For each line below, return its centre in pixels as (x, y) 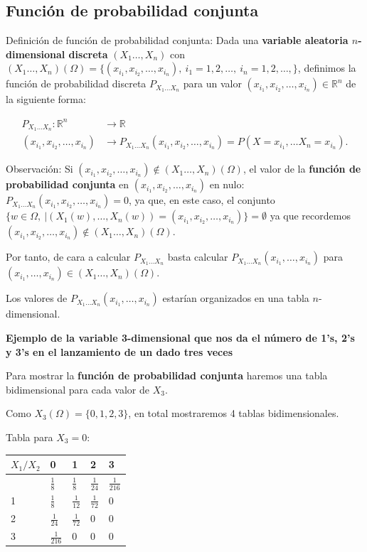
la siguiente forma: (46, 99)
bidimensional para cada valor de (78, 389)
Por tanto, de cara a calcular (68, 257)
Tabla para (30, 437)
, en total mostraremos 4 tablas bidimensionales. (234, 413)
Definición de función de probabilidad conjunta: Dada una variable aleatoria (177, 40)
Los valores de (37, 298)
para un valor (212, 83)
